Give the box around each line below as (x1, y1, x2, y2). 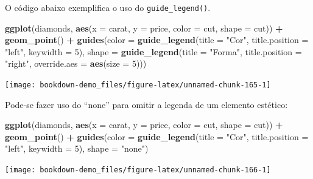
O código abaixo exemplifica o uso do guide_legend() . (5, 1, 211, 13)
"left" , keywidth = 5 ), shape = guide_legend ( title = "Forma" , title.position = (5, 45, 302, 58)
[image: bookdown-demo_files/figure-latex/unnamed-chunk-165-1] (5, 81, 271, 90)
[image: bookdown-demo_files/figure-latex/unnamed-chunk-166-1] (5, 166, 271, 175)
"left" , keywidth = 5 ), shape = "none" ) (5, 142, 149, 155)
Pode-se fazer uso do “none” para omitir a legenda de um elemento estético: (5, 98, 288, 110)
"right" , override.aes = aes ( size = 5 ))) (5, 57, 147, 70)
